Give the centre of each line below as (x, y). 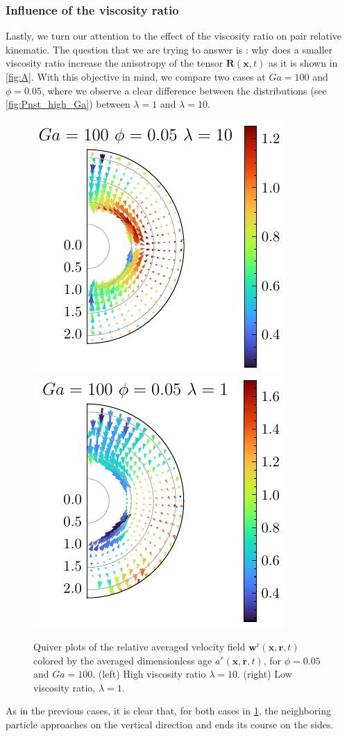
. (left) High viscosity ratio (149, 674)
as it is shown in (303, 63)
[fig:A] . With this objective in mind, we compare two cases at (136, 76)
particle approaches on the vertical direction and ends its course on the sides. (170, 724)
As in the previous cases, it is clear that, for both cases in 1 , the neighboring (168, 711)
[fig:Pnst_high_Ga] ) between (68, 104)
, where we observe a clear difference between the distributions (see (184, 90)
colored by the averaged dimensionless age (123, 660)
